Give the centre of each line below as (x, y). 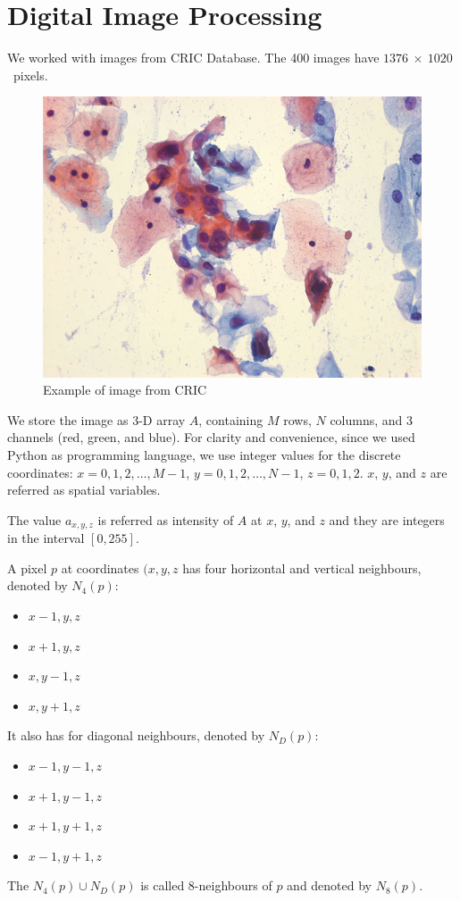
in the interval (46, 538)
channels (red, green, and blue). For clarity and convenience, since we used (211, 437)
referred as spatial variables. (84, 490)
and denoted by (330, 885)
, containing (231, 419)
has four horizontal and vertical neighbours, (302, 567)
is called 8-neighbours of (206, 885)
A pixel (27, 567)
